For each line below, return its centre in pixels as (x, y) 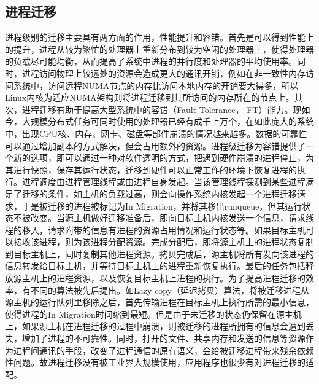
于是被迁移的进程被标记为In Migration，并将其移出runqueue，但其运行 (162, 206)
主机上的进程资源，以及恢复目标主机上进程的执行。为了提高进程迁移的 (163, 278)
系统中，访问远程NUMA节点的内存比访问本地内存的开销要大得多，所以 (156, 85)
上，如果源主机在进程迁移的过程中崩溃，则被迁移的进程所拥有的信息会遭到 (155, 326)
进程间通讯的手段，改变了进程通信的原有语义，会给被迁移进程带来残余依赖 (163, 350)
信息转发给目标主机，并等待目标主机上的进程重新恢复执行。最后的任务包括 (155, 266)
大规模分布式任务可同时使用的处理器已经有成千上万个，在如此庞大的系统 (168, 121)
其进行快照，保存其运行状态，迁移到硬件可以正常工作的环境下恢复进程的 (151, 169)
